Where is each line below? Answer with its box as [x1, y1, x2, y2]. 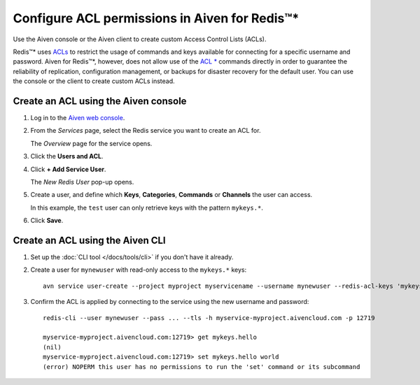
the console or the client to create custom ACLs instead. [13, 77, 175, 85]
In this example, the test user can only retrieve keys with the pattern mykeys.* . [30, 203, 264, 212]
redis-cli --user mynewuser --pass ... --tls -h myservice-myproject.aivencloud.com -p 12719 [43, 314, 375, 321]
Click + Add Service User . [30, 165, 106, 173]
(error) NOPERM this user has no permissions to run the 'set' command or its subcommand [43, 363, 360, 370]
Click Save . [30, 217, 64, 225]
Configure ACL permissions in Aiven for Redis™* [13, 10, 300, 26]
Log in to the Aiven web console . [30, 114, 125, 122]
